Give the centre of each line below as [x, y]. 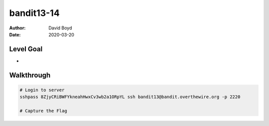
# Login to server [42, 90]
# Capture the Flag [43, 111]
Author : [17, 28]
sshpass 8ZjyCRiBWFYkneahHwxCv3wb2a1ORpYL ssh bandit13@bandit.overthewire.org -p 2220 [130, 97]
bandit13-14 [34, 13]
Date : [15, 34]
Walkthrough [30, 75]
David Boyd [60, 28]
